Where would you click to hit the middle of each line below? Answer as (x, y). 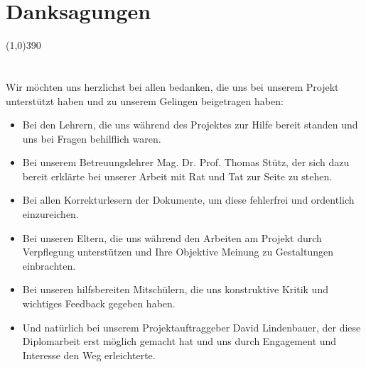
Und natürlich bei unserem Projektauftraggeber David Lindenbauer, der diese (192, 327)
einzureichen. (50, 214)
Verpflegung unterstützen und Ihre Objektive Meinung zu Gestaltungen (178, 252)
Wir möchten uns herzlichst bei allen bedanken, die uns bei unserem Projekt (172, 86)
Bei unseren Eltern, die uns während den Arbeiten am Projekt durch (172, 237)
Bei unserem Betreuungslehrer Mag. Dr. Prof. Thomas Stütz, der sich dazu (186, 162)
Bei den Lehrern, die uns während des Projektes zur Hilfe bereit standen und (190, 125)
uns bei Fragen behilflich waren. (92, 138)
